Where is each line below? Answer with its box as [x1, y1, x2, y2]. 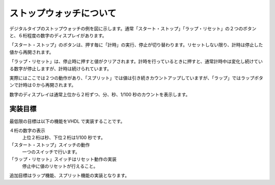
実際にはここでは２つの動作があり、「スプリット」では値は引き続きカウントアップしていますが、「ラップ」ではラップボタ [9, 74, 263, 81]
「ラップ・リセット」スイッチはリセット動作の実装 [9, 156, 117, 162]
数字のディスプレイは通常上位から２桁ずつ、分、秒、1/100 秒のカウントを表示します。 [9, 91, 190, 97]
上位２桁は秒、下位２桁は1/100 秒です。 [22, 135, 105, 141]
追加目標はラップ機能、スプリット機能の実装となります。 [9, 172, 130, 178]
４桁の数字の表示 [9, 127, 45, 134]
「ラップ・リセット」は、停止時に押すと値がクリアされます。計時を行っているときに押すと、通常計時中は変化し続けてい [9, 59, 263, 65]
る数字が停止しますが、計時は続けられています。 [9, 65, 112, 71]
